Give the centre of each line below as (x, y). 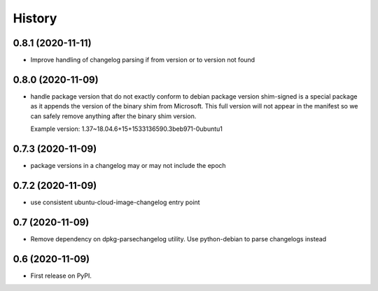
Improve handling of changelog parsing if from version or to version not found (143, 60)
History (35, 18)
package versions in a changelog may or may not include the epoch (128, 166)
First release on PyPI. (61, 276)
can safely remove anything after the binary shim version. (113, 116)
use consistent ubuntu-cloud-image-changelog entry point (115, 202)
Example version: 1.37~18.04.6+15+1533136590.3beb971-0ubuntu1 (127, 129)
